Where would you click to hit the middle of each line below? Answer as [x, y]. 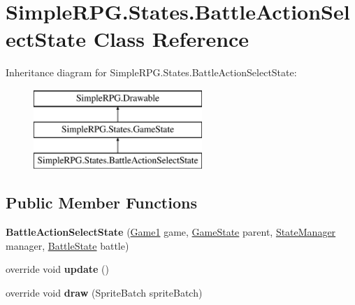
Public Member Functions [101, 203]
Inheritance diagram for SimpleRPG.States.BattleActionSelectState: [151, 72]
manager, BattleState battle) [67, 245]
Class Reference [171, 39]
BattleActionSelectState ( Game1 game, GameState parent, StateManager [171, 232]
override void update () [58, 269]
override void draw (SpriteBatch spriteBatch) [104, 292]
